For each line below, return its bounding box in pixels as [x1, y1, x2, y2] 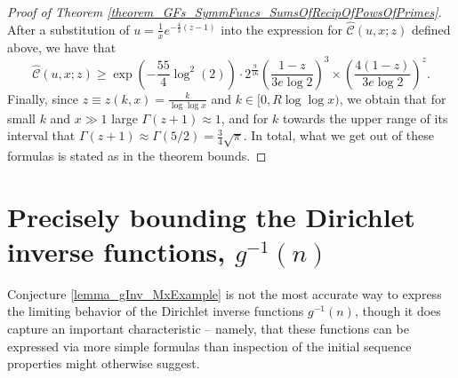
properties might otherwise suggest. [7, 354, 200, 373]
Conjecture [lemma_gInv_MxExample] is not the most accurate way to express [7, 284, 442, 303]
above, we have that [7, 37, 117, 56]
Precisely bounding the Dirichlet [7, 198, 415, 234]
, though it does [354, 302, 441, 320]
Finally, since [7, 89, 79, 107]
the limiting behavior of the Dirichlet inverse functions [7, 302, 304, 320]
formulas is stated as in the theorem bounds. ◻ [7, 146, 267, 164]
